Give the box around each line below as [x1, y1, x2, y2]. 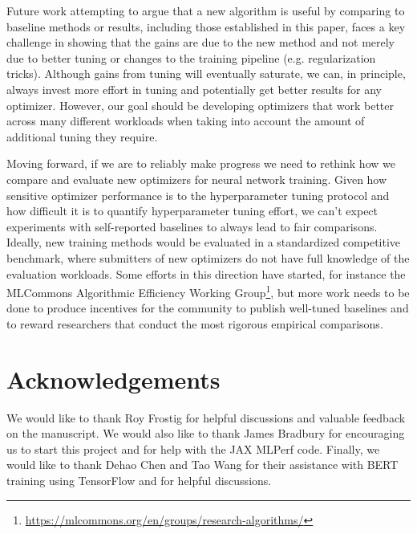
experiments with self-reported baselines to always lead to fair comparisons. [6, 218, 378, 234]
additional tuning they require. [6, 128, 158, 145]
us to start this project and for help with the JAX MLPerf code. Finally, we [6, 440, 380, 457]
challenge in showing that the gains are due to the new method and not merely [6, 34, 395, 51]
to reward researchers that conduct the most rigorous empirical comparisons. [6, 315, 383, 332]
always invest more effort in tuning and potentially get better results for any [6, 80, 382, 97]
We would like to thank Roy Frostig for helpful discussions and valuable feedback [6, 409, 406, 426]
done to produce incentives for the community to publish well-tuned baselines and [6, 300, 409, 316]
